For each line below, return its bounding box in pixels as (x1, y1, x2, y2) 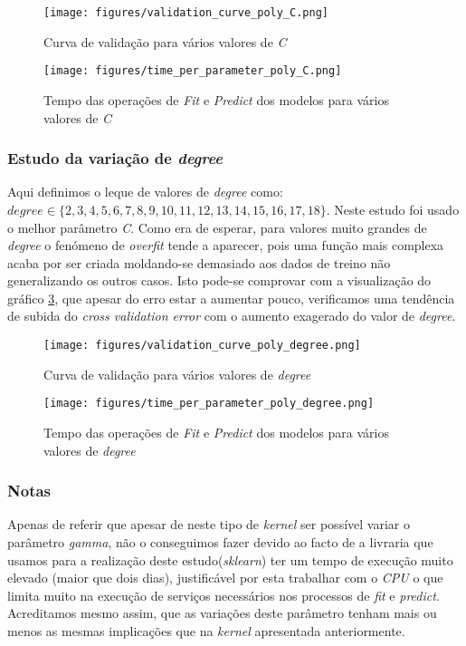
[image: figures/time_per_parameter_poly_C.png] (43, 64, 342, 78)
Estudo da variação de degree (7, 147, 223, 169)
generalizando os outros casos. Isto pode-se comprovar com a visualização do (7, 271, 432, 290)
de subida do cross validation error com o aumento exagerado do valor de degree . (7, 306, 456, 325)
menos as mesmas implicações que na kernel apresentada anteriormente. (7, 621, 405, 640)
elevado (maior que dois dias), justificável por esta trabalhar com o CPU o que (7, 568, 443, 587)
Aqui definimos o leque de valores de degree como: (7, 182, 283, 201)
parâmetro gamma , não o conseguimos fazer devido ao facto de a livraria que (7, 532, 433, 551)
